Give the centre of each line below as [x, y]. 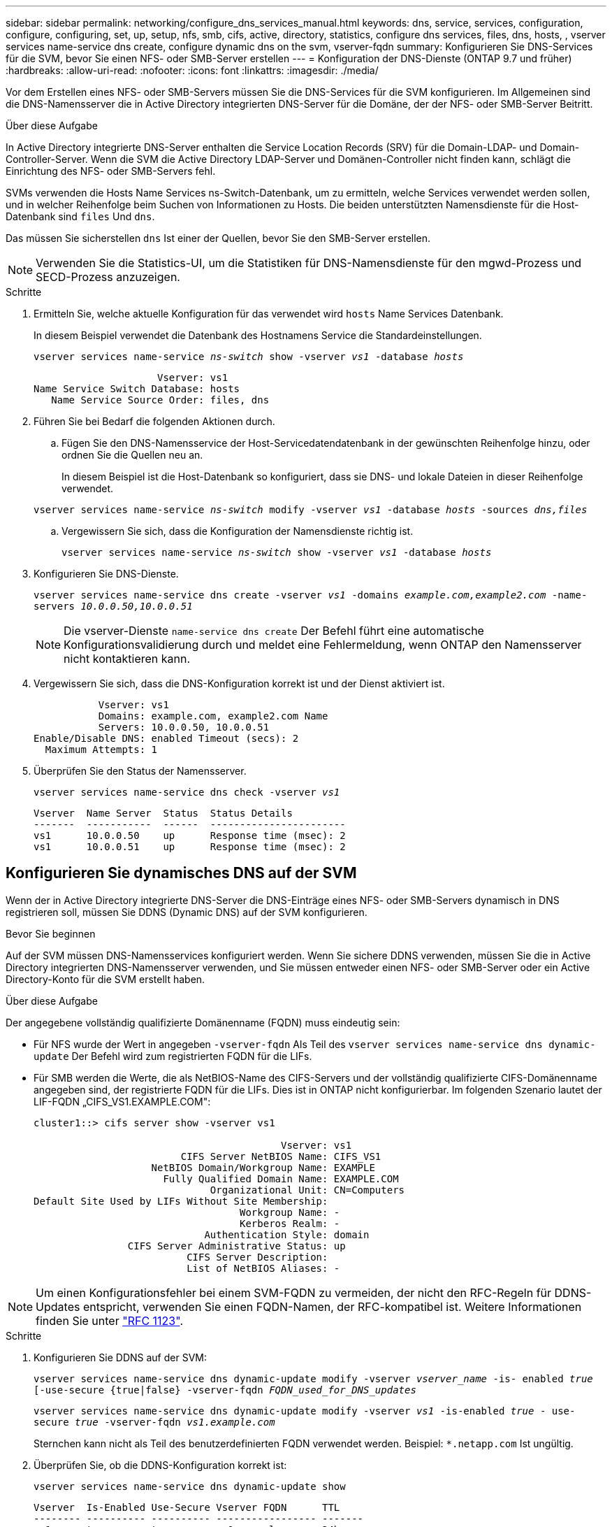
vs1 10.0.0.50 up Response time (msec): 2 [190, 836]
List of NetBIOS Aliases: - [263, 1268]
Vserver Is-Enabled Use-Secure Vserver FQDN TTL [187, 1507]
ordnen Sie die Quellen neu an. [132, 455]
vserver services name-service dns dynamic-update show [190, 1486]
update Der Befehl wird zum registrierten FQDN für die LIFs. [173, 1056]
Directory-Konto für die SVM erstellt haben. [105, 979]
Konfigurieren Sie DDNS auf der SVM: [120, 1357]
